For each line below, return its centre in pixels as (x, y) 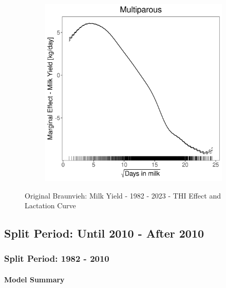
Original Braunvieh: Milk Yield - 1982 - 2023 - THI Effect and (123, 195)
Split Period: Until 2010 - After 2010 (104, 233)
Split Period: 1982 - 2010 (57, 258)
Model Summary (34, 279)
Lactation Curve (50, 205)
